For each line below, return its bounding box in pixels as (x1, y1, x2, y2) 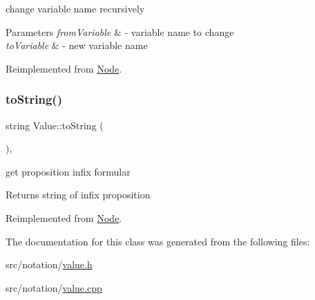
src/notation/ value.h (6, 257, 93, 272)
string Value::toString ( (6, 118, 104, 132)
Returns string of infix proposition (6, 187, 151, 202)
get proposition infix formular (6, 164, 131, 178)
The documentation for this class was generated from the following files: (6, 234, 310, 248)
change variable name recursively (6, 1, 145, 15)
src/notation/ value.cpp (6, 280, 102, 294)
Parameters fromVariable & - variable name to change (6, 24, 234, 39)
